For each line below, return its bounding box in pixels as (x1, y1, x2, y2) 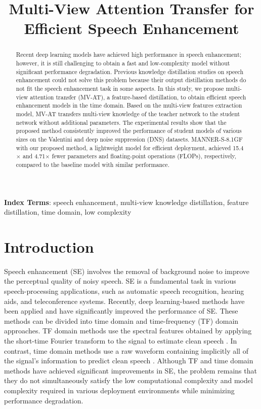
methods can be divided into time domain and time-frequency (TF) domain (4, 315, 239, 326)
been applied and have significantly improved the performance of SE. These (4, 305, 238, 316)
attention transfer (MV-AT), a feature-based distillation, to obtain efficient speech (30, 92, 246, 101)
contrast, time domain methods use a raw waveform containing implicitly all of (4, 345, 248, 356)
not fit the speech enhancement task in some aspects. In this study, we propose (16, 84, 224, 92)
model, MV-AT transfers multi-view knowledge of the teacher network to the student (16, 109, 240, 118)
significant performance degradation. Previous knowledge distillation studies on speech (16, 67, 244, 76)
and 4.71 (23, 152, 46, 160)
